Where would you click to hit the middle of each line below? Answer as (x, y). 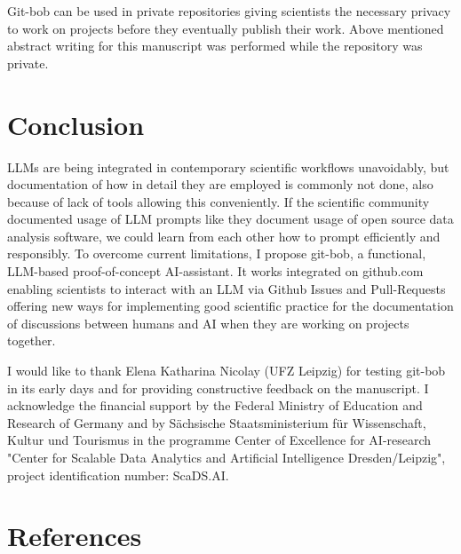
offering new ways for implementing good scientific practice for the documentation (230, 306)
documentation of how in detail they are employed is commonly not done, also (220, 184)
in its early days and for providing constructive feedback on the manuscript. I (218, 388)
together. (32, 340)
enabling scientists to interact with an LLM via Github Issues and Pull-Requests (227, 288)
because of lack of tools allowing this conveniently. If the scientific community (219, 201)
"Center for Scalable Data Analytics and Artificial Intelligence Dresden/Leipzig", (227, 457)
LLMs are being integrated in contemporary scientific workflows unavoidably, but (228, 166)
